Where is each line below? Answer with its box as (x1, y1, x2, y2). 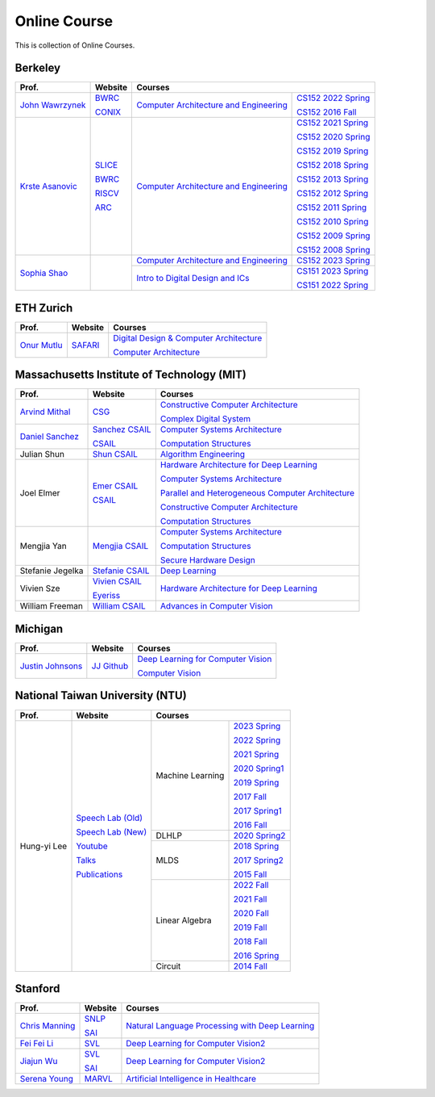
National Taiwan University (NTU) (14, 689, 187, 702)
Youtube (76, 840, 108, 852)
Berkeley (14, 61, 60, 75)
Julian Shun (19, 449, 64, 460)
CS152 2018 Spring (296, 160, 369, 171)
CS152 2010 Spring (296, 216, 369, 228)
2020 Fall (233, 907, 269, 919)
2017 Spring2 (233, 854, 284, 865)
